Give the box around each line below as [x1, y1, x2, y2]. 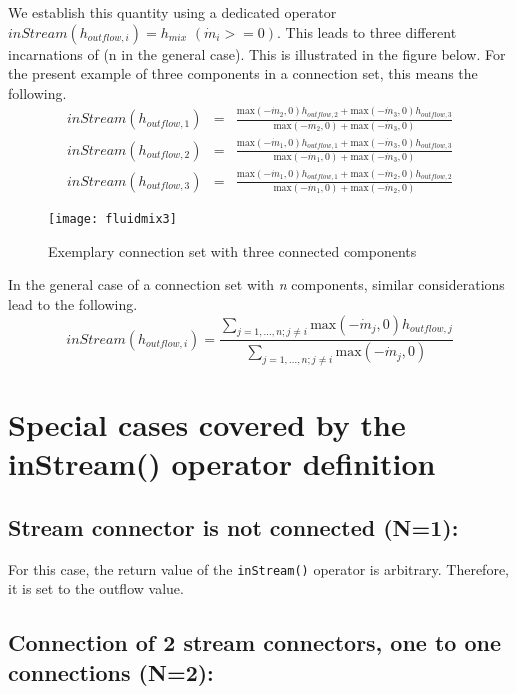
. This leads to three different [277, 21, 457, 42]
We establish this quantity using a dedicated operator [8, 2, 337, 22]
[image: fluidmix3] [48, 212, 177, 227]
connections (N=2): [8, 656, 214, 687]
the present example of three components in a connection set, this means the [8, 63, 478, 84]
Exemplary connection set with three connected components [48, 240, 417, 261]
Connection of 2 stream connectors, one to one [8, 627, 502, 658]
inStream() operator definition [8, 443, 436, 484]
